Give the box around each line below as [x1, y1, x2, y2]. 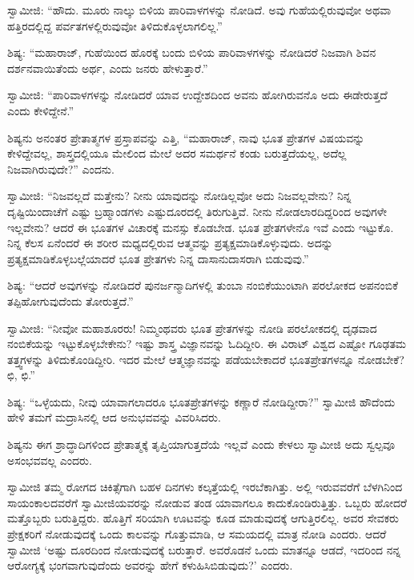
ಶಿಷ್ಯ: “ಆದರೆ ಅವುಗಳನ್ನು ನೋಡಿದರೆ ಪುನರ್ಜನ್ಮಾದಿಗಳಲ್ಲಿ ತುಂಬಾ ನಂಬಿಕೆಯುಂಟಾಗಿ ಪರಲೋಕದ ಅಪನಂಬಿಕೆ [7, 277, 399, 294]
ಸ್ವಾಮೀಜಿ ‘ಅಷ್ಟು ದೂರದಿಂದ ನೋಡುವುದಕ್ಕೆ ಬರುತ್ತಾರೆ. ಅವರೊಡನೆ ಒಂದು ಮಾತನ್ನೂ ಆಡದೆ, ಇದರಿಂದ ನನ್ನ [7, 541, 401, 558]
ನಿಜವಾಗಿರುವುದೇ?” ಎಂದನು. [7, 160, 115, 177]
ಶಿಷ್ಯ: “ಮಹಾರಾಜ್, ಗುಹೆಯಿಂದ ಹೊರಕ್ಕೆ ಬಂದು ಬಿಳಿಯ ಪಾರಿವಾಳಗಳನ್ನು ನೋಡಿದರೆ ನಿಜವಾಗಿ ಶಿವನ [7, 44, 376, 61]
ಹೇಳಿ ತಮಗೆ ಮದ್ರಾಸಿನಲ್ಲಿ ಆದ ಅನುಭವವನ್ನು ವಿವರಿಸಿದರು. [7, 409, 221, 426]
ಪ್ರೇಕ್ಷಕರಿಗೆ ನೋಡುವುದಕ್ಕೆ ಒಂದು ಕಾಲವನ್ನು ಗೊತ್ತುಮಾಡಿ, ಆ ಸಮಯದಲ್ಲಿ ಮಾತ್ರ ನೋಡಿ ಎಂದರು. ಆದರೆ [7, 526, 387, 542]
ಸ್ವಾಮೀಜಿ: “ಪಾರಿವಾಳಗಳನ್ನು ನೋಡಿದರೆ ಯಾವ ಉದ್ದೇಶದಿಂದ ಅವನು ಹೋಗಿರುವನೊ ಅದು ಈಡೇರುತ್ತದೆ [7, 86, 388, 103]
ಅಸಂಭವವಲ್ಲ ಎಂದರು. [7, 451, 92, 468]
